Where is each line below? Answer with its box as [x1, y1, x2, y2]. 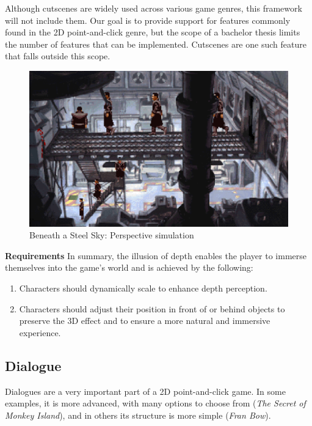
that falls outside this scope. [5, 50, 111, 62]
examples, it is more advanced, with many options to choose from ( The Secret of [5, 397, 306, 409]
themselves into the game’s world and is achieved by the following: [5, 261, 253, 274]
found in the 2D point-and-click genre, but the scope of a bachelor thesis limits [5, 26, 300, 39]
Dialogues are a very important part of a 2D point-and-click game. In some [5, 384, 286, 397]
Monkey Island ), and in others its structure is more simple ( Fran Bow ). [5, 408, 271, 421]
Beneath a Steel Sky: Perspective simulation [29, 229, 194, 241]
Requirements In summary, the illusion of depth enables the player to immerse [5, 249, 307, 262]
